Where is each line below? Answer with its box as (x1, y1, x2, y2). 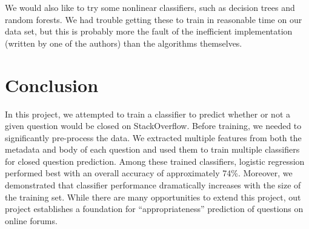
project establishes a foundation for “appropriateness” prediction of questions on (5, 202, 304, 215)
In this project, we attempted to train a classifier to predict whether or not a (5, 107, 291, 120)
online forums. (5, 214, 58, 227)
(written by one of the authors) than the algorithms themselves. (5, 36, 242, 49)
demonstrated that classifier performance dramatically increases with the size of (5, 179, 301, 191)
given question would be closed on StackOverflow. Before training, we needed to (5, 119, 302, 132)
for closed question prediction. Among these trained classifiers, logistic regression (5, 154, 305, 167)
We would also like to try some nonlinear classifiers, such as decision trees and (5, 1, 295, 13)
